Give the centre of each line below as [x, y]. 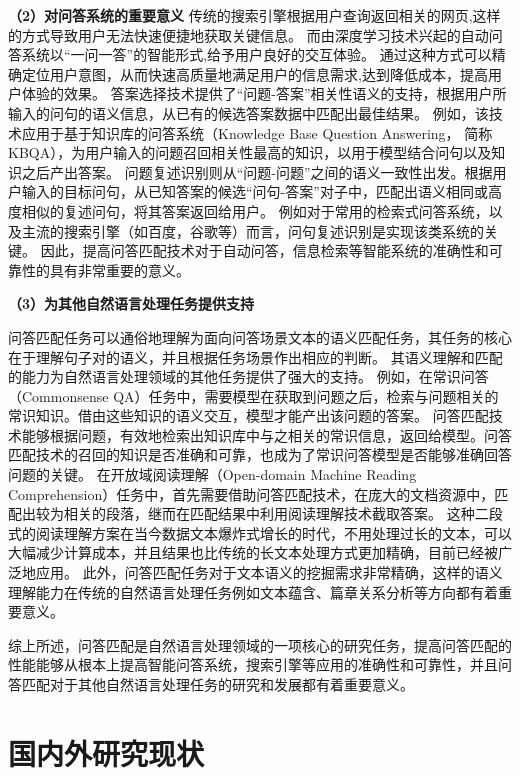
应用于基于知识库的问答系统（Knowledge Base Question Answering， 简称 [257, 132]
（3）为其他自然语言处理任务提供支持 [131, 303]
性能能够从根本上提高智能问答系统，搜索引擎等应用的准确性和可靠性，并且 [253, 664]
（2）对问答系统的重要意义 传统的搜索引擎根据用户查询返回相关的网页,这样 [254, 15]
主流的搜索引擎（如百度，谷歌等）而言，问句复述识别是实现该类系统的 [252, 230]
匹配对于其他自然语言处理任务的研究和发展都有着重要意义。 [217, 684]
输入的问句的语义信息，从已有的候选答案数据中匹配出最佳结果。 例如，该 [248, 112]
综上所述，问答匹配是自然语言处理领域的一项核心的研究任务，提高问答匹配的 [260, 644]
